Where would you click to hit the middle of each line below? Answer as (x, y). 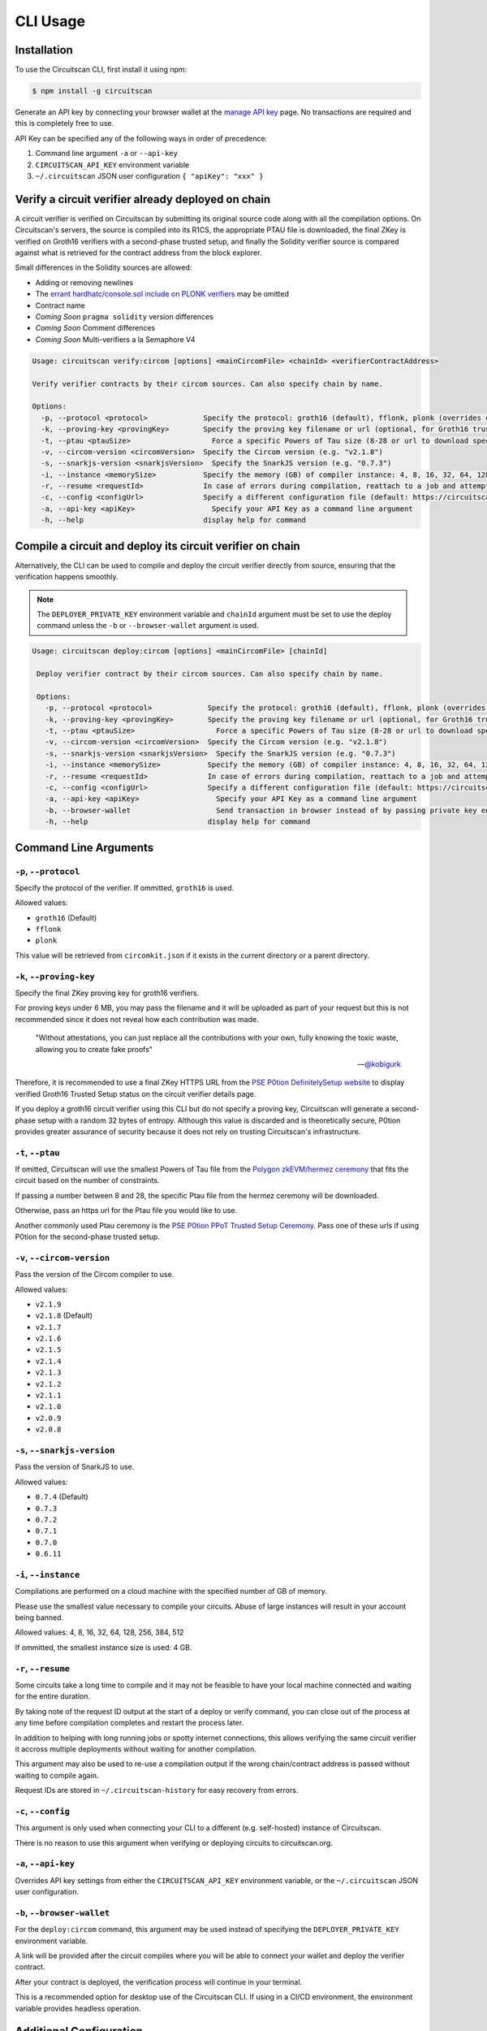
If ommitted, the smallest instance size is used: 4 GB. (103, 1647)
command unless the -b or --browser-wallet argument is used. (148, 626)
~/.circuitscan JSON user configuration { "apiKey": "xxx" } (149, 175)
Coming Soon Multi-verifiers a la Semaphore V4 (115, 339)
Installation (44, 50)
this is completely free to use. (65, 123)
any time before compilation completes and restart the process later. (129, 1723)
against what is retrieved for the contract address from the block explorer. (138, 253)
